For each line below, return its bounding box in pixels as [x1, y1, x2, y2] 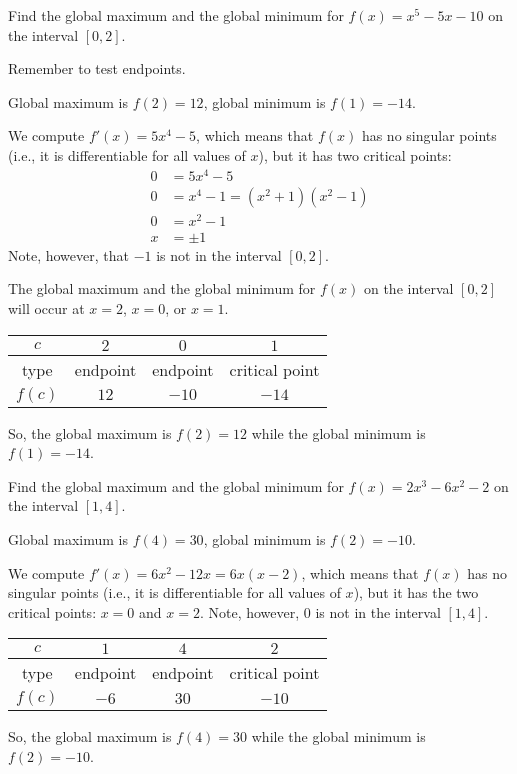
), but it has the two [353, 582, 479, 603]
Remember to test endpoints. [8, 58, 186, 79]
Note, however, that [8, 244, 129, 265]
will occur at [8, 298, 85, 319]
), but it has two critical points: [258, 144, 452, 165]
